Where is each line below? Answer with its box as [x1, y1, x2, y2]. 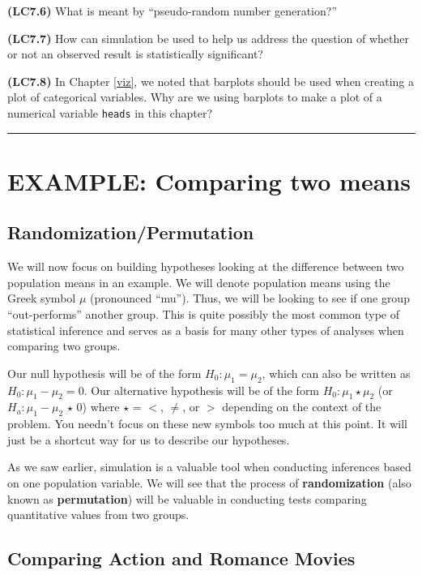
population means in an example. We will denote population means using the [7, 273, 390, 290]
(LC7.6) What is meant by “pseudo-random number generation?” [7, 2, 338, 19]
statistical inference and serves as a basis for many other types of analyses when [7, 321, 404, 338]
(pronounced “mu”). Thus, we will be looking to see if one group [89, 290, 410, 307]
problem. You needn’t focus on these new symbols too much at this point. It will [7, 415, 407, 432]
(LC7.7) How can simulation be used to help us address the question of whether [7, 29, 409, 46]
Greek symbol [7, 290, 76, 307]
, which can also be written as [262, 364, 411, 381]
